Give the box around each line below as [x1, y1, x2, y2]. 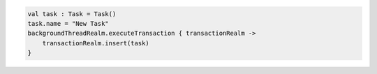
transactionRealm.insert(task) [42, 39, 149, 47]
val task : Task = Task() [27, 10, 117, 17]
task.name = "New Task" [27, 20, 110, 27]
